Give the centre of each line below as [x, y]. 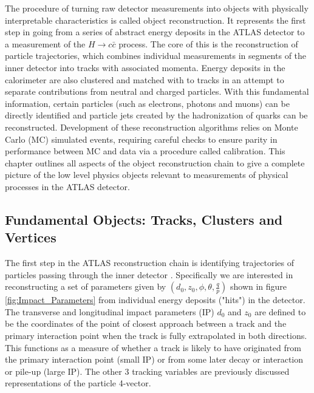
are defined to [280, 311]
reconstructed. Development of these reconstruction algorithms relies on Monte [152, 127]
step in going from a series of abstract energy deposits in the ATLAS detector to [155, 32]
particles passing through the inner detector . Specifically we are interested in [149, 274]
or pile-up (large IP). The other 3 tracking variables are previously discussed [147, 371]
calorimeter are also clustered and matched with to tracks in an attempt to [145, 79]
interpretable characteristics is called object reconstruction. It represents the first [155, 20]
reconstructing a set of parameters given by [86, 286]
